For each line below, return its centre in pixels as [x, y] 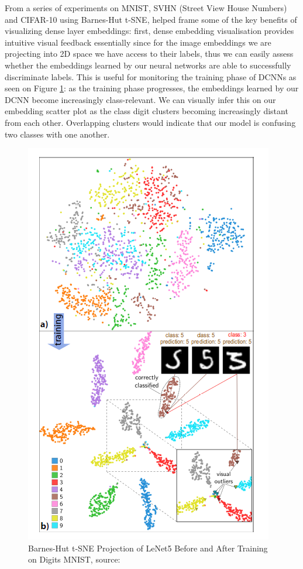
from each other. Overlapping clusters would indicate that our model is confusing [150, 122]
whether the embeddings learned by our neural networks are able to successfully [148, 65]
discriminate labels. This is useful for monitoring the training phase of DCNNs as [151, 76]
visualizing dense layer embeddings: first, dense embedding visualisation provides [149, 31]
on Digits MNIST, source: [74, 559]
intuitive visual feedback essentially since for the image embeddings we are [138, 42]
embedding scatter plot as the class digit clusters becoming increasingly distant [147, 111]
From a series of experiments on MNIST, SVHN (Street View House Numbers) [146, 8]
